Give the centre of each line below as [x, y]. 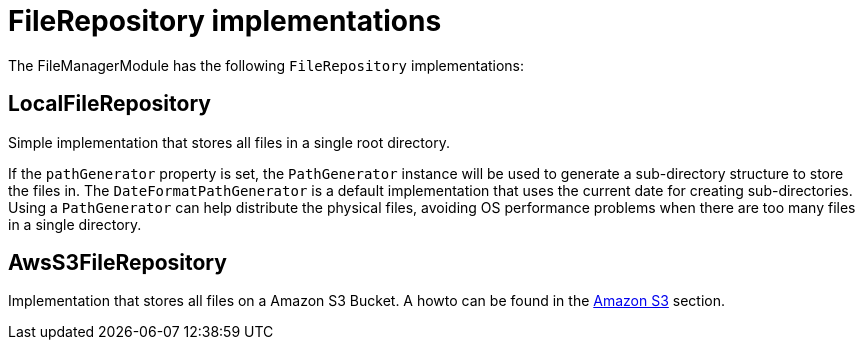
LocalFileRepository [109, 104]
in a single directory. [75, 224]
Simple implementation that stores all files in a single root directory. [229, 142]
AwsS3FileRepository [117, 263]
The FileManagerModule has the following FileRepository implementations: [266, 65]
